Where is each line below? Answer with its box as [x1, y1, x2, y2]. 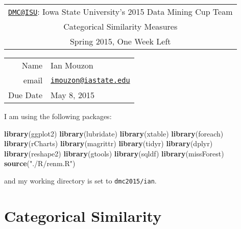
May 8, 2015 [51, 89, 94, 101]
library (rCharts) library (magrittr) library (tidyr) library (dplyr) [4, 138, 213, 149]
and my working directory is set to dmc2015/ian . [4, 175, 157, 186]
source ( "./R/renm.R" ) [4, 158, 76, 169]
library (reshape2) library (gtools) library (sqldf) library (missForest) [4, 148, 224, 158]
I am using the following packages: [4, 111, 112, 121]
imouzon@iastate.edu [51, 76, 130, 84]
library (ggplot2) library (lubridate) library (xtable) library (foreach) [4, 128, 224, 139]
